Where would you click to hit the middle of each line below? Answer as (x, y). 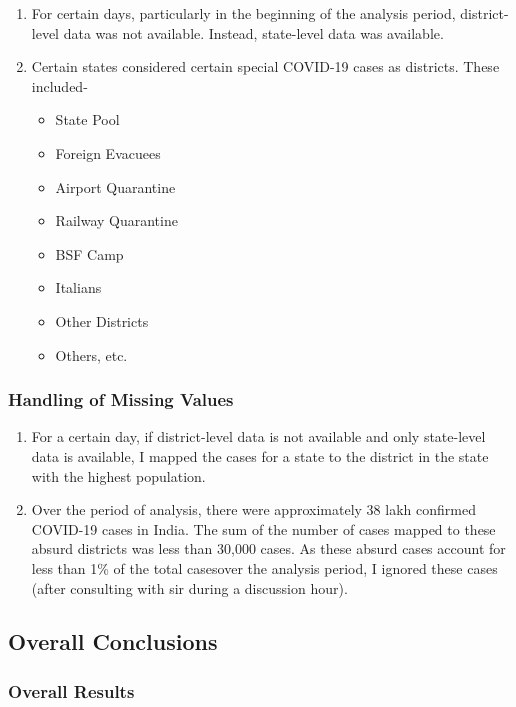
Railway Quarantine (116, 220)
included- (59, 85)
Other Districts (102, 320)
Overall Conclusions (113, 641)
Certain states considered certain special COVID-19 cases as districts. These (265, 66)
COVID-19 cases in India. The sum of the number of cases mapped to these (263, 528)
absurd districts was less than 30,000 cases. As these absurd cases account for (268, 548)
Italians (78, 287)
